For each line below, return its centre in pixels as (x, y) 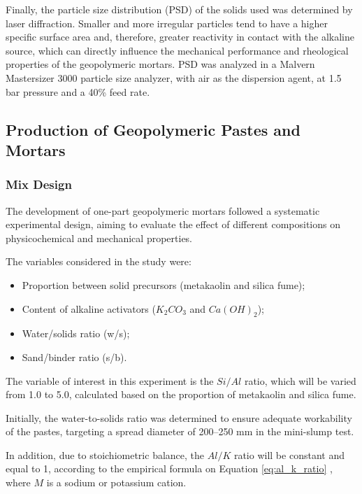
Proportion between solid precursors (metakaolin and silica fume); (164, 284)
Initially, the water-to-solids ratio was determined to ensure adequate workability (179, 417)
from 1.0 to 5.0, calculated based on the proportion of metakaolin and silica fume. (181, 394)
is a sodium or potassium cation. (116, 482)
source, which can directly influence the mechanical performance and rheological (177, 50)
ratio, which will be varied (300, 380)
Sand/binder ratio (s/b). (74, 357)
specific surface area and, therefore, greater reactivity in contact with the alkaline (180, 37)
